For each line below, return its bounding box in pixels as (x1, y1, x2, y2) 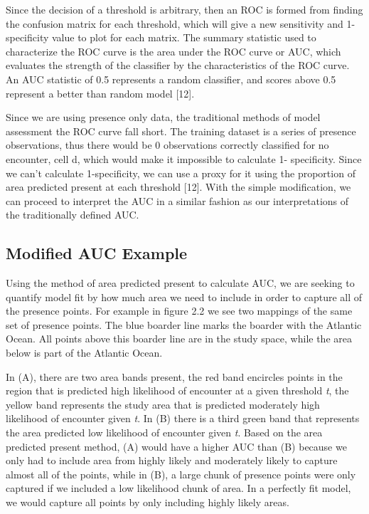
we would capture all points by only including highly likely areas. (6, 495, 289, 510)
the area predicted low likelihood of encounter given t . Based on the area (6, 425, 323, 440)
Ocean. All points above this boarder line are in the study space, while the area (6, 331, 352, 346)
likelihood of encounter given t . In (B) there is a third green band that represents (6, 411, 360, 426)
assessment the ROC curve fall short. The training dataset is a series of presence (6, 123, 356, 138)
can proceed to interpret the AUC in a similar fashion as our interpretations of (6, 193, 349, 208)
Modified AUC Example (6, 242, 188, 264)
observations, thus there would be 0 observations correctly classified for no (6, 137, 329, 152)
